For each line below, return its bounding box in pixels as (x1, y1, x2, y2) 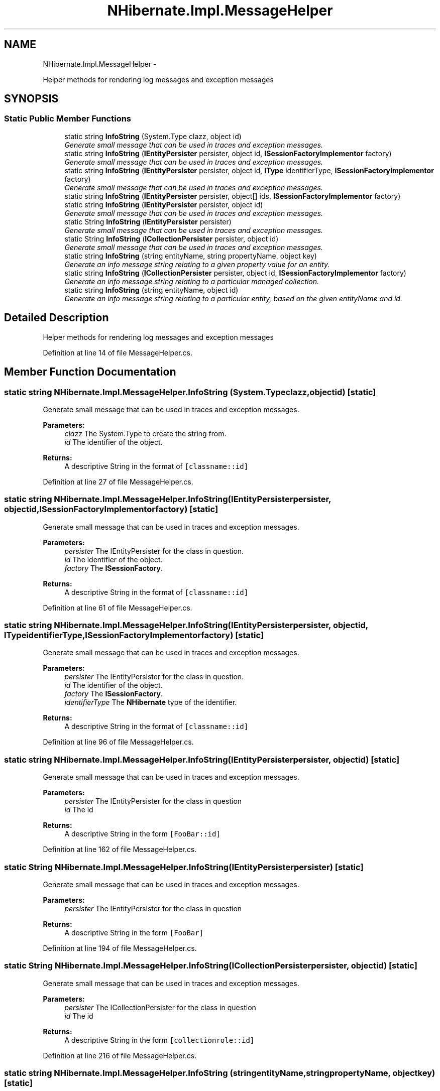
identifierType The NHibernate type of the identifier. (64, 698, 237, 707)
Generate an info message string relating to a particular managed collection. (64, 277, 319, 286)
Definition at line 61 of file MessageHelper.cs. (43, 603, 192, 612)
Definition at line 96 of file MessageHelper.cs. (43, 738, 194, 747)
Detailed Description (4, 311, 109, 324)
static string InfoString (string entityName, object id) (64, 285, 239, 294)
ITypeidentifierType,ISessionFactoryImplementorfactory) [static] (4, 630, 264, 640)
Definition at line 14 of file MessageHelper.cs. (43, 348, 192, 357)
